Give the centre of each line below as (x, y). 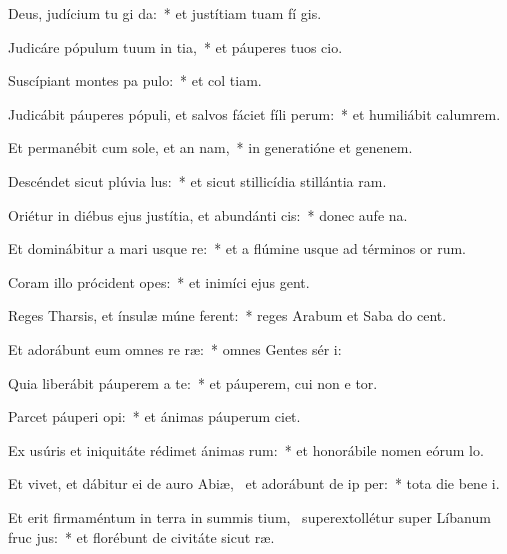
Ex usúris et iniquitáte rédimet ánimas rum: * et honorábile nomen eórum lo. (246, 449)
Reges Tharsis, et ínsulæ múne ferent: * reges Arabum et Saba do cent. (227, 315)
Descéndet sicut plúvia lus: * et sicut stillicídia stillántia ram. (197, 180)
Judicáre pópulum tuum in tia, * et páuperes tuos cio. (175, 46)
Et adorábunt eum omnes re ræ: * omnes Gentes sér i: (175, 348)
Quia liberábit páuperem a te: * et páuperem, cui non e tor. (193, 382)
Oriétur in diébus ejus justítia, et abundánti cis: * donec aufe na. (208, 214)
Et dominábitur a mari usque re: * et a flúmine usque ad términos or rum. (237, 248)
